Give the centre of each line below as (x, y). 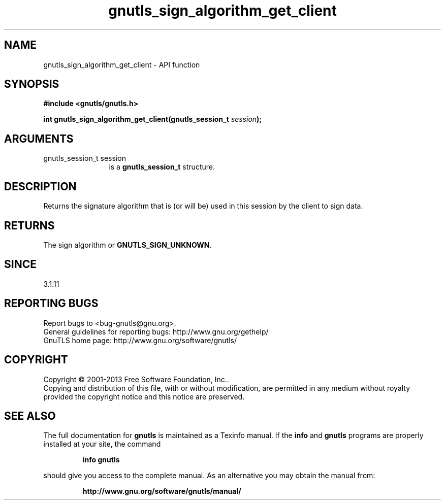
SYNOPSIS (32, 84)
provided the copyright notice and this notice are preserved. (144, 396)
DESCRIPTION (40, 186)
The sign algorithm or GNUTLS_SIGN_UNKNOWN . (128, 245)
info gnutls (101, 460)
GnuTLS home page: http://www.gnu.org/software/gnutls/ (140, 340)
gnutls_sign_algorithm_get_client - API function (122, 64)
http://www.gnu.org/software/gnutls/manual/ (162, 491)
